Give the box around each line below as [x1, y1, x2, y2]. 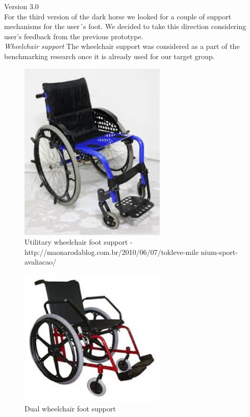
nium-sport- [201, 246, 238, 257]
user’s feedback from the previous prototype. [4, 31, 143, 41]
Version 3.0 [4, 1, 39, 11]
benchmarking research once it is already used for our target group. [4, 50, 215, 61]
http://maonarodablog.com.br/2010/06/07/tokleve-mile [24, 246, 199, 257]
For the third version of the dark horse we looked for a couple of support [4, 11, 232, 21]
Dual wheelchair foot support [24, 403, 116, 414]
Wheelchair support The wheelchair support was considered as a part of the [4, 41, 240, 51]
